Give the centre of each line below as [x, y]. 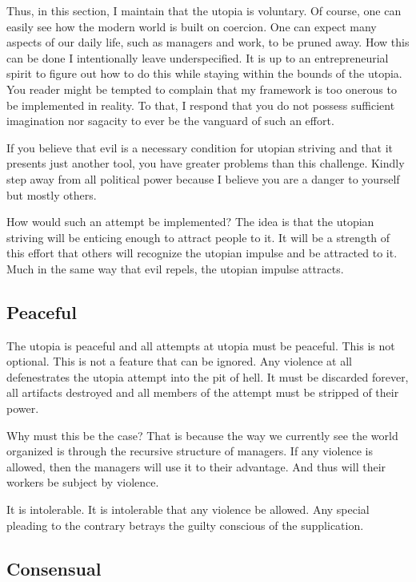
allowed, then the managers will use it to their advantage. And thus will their [196, 466]
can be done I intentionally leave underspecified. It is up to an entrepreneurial [198, 57]
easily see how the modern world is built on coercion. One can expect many [192, 26]
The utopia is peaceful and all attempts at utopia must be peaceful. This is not [201, 345]
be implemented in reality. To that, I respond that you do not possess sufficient [201, 105]
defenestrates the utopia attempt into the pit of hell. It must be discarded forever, [208, 376]
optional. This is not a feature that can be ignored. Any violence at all [179, 361]
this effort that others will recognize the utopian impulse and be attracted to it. [202, 253]
